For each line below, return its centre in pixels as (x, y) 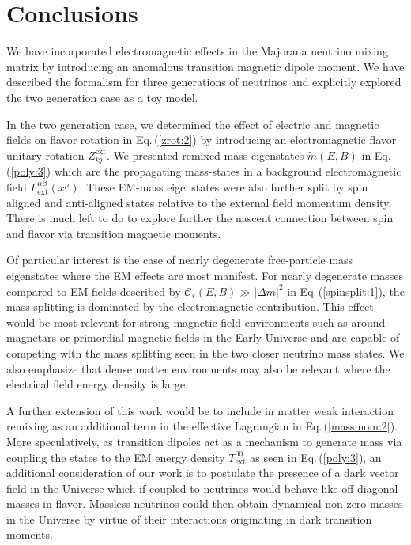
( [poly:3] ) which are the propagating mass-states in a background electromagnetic (204, 171)
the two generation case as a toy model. (102, 97)
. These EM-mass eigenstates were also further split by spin (224, 187)
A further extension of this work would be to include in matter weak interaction (200, 410)
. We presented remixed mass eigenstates (205, 155)
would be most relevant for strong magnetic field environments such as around (196, 322)
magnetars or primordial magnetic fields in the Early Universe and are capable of (203, 337)
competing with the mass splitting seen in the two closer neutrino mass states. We (205, 352)
